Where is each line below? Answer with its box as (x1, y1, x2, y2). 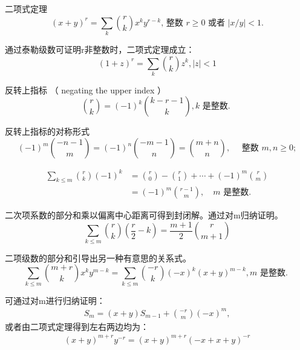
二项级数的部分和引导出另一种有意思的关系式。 (5, 251, 191, 264)
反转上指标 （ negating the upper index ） (5, 83, 166, 96)
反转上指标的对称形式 (5, 125, 90, 138)
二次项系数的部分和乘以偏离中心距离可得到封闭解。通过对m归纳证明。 (5, 209, 283, 221)
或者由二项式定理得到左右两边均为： (5, 320, 149, 332)
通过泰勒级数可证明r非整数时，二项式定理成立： (5, 42, 195, 55)
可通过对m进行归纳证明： (5, 294, 105, 306)
